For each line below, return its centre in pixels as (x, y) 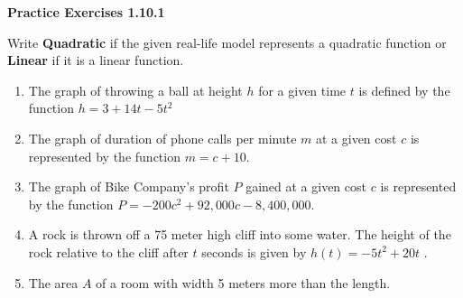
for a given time (302, 90)
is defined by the (404, 90)
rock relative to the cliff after (108, 251)
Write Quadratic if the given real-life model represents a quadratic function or (227, 42)
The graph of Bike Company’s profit (129, 186)
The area (53, 282)
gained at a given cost (306, 186)
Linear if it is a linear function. (96, 60)
